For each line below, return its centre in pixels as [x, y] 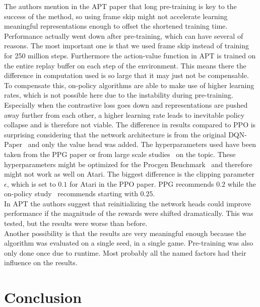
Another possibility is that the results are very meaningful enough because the [125, 233]
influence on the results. [41, 262]
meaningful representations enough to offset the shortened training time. [116, 26]
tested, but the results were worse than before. [76, 223]
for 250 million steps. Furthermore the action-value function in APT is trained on [130, 55]
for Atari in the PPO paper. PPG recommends [142, 183]
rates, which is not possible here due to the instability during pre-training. [119, 95]
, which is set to [31, 183]
